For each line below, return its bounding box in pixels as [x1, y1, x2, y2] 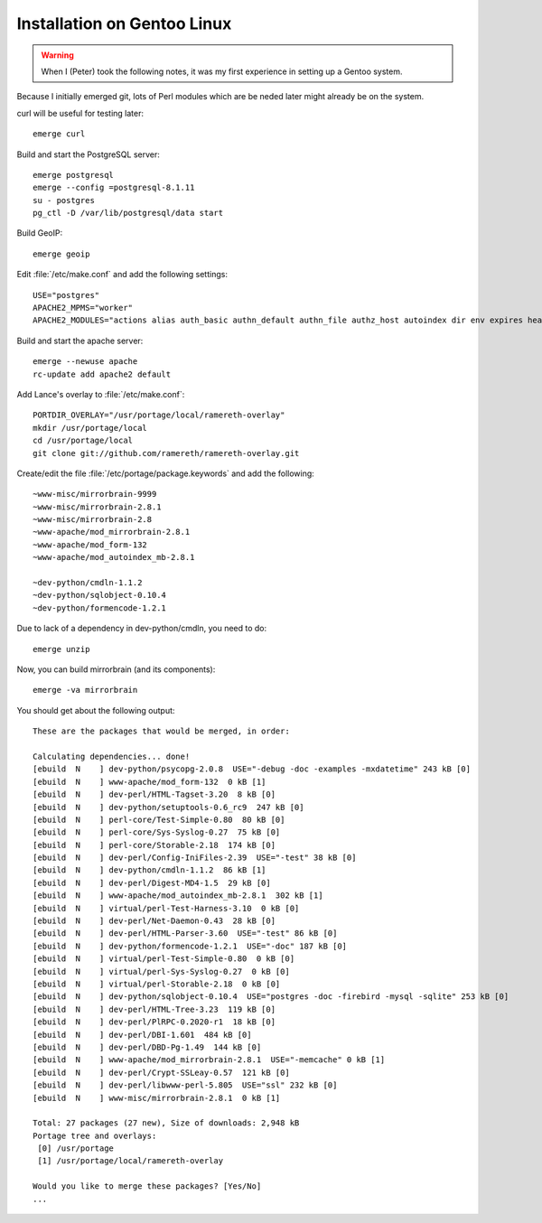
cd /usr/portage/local [33, 435, 134, 446]
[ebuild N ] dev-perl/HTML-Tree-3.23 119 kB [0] [33, 1004, 276, 1014]
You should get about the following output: [16, 705, 175, 715]
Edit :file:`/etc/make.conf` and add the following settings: [16, 269, 228, 280]
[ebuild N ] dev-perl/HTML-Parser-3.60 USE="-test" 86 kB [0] [33, 929, 338, 938]
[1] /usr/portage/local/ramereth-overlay [37, 1156, 224, 1166]
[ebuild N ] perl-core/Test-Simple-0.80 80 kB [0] [33, 814, 285, 825]
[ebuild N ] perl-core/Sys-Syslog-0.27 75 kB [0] [33, 827, 281, 837]
